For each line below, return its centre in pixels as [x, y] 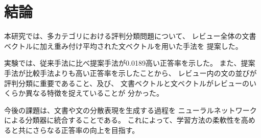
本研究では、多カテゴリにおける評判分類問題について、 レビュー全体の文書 [130, 36]
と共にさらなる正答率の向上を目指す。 [75, 130]
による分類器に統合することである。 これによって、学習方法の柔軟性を [123, 120]
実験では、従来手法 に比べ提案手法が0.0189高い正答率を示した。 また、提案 [130, 63]
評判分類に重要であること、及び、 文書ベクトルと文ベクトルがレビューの [127, 83]
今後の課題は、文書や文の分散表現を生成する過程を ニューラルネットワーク [130, 110]
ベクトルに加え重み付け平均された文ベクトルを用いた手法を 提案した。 [123, 46]
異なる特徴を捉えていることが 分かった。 [94, 93]
